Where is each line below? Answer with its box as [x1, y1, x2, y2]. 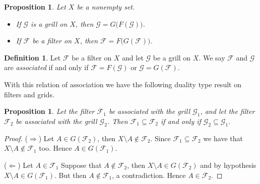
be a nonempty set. [77, 2, 135, 12]
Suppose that [60, 159, 102, 170]
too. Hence [39, 143, 72, 153]
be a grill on [153, 52, 191, 63]
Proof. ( [4, 133, 28, 143]
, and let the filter [200, 106, 255, 116]
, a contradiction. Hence [112, 169, 186, 180]
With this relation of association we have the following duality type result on [4, 79, 241, 89]
